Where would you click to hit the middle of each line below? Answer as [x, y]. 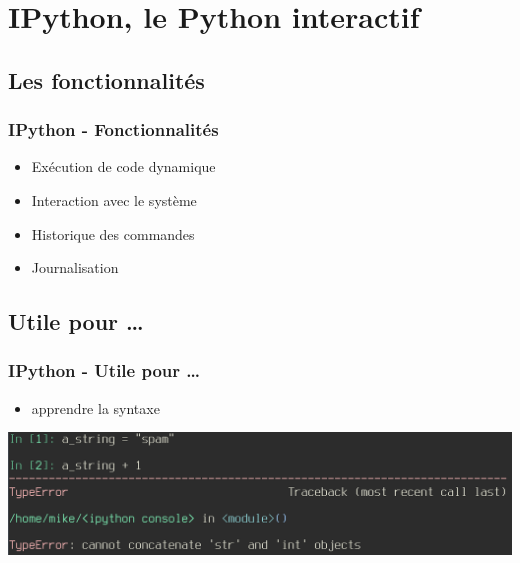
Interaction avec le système [114, 199]
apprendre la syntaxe [95, 407]
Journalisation [75, 267]
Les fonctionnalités [106, 79]
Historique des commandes [113, 233]
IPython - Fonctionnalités [113, 129]
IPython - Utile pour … [104, 370]
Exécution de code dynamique [123, 166]
